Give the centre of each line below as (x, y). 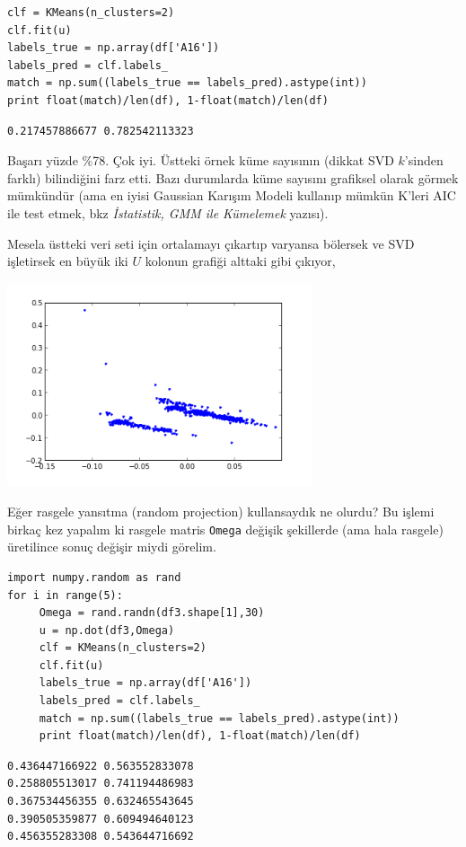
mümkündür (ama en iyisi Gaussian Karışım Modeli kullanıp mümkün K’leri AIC (232, 195)
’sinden (424, 160)
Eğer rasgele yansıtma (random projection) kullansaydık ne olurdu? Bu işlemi (221, 512)
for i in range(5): (65, 595)
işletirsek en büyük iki (68, 261)
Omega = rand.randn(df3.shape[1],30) (152, 613)
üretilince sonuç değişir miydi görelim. (112, 547)
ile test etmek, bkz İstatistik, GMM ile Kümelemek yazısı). (168, 212)
